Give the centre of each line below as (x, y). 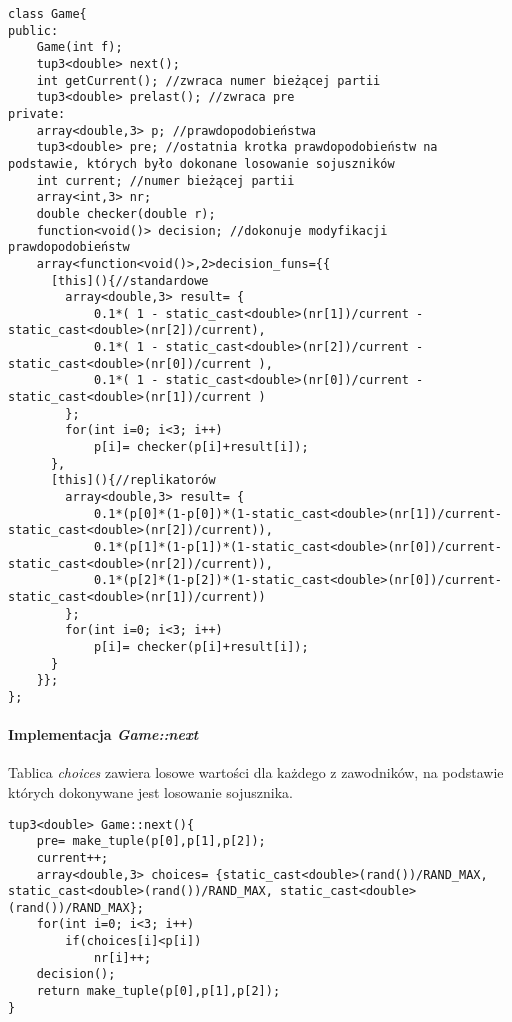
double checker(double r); (126, 213)
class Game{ (47, 14)
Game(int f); (79, 47)
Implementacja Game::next (103, 734)
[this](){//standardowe (129, 280)
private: (37, 113)
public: (33, 30)
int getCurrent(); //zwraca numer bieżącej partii (208, 80)
